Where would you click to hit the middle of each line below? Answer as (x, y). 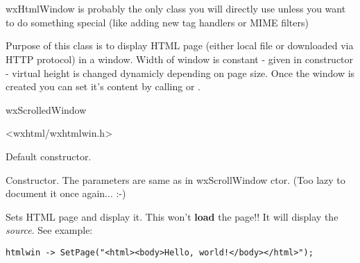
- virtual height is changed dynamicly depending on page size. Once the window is (180, 73)
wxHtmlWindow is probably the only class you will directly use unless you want (176, 9)
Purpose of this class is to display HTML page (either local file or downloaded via (180, 45)
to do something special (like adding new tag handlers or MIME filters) (157, 22)
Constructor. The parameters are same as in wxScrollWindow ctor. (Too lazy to (175, 179)
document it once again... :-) (66, 193)
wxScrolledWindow (46, 109)
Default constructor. (49, 156)
